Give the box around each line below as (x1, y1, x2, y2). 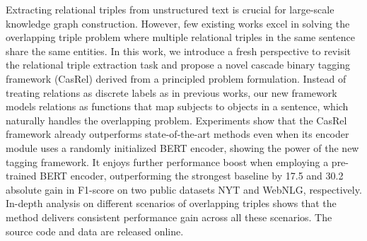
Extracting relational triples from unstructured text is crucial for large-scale (6, 2, 334, 16)
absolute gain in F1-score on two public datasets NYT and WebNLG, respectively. (6, 182, 362, 196)
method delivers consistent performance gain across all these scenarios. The (6, 209, 332, 224)
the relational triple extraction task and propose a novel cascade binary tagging (6, 57, 350, 72)
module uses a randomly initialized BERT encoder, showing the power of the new (6, 140, 359, 155)
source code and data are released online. (6, 223, 184, 238)
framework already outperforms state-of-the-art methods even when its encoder (6, 127, 349, 141)
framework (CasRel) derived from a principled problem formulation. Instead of (6, 71, 346, 86)
